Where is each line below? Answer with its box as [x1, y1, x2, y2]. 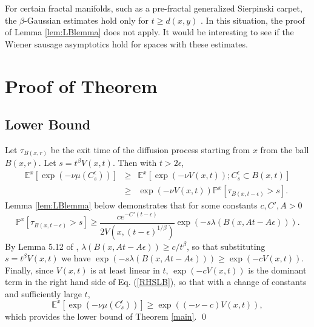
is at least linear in [90, 263, 160, 276]
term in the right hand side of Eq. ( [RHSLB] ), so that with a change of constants [5, 275, 307, 288]
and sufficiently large [5, 287, 82, 300]
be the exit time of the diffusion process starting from [50, 143, 250, 156]
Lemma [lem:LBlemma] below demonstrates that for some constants [5, 199, 258, 212]
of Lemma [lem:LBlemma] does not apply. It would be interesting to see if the [5, 26, 294, 38]
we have [61, 252, 91, 264]
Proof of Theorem [5, 73, 158, 98]
